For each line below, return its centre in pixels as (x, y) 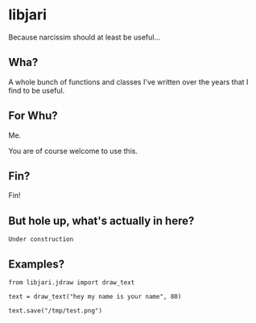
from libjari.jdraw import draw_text (72, 283)
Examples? (37, 264)
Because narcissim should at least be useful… (85, 37)
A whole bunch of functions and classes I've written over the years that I (128, 81)
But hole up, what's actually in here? (101, 220)
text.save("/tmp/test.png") (56, 311)
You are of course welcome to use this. (73, 151)
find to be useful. (37, 90)
